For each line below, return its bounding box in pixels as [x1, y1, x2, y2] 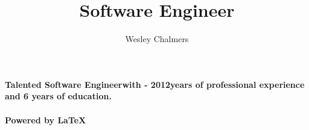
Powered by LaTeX [5, 113, 86, 126]
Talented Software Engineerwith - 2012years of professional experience [5, 78, 305, 90]
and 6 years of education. [5, 90, 112, 102]
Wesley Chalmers [125, 32, 189, 45]
